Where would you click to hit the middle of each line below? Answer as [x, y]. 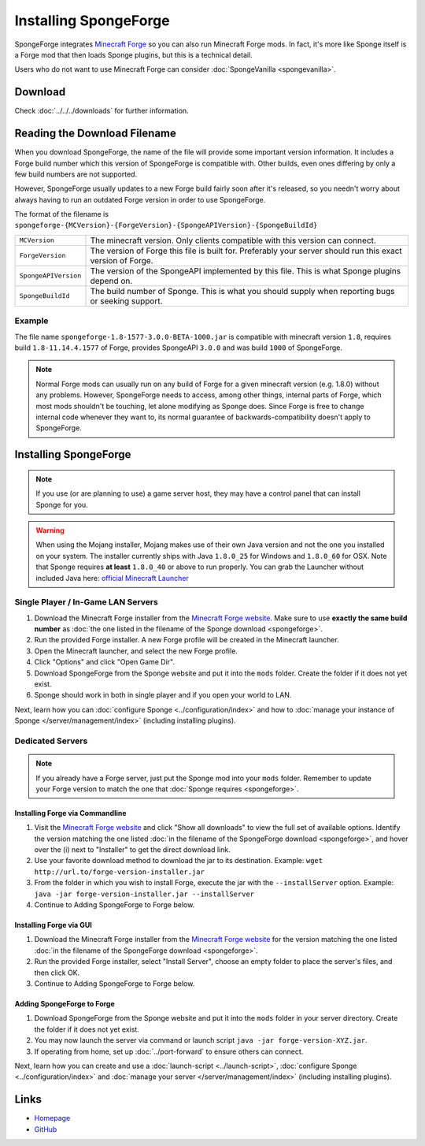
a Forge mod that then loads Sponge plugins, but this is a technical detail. [134, 54]
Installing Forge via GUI [53, 925]
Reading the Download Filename [96, 134]
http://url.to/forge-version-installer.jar [119, 872]
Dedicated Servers [51, 741]
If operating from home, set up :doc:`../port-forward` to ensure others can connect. [169, 1051]
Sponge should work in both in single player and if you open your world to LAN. [163, 695]
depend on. [111, 281]
